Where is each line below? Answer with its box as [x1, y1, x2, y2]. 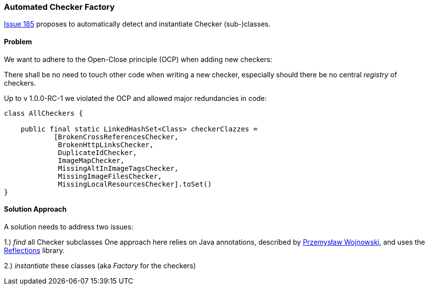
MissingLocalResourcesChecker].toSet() [58, 180, 212, 188]
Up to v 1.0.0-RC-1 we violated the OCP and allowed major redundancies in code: [4, 94, 267, 102]
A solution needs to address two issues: [4, 222, 134, 231]
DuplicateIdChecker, [58, 148, 137, 157]
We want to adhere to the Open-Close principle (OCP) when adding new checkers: [4, 55, 273, 64]
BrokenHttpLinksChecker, [58, 140, 154, 149]
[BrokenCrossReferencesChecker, [54, 132, 179, 141]
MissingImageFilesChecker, [58, 172, 162, 180]
